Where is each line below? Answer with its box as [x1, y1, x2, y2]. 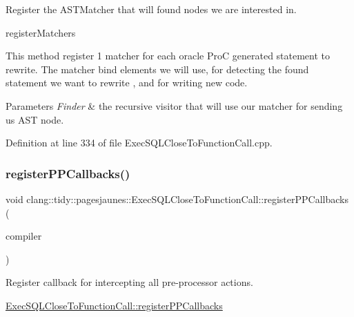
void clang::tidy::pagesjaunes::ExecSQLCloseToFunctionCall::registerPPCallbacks [6, 191, 348, 206]
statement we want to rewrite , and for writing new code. [6, 75, 248, 90]
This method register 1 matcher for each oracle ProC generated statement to [6, 48, 331, 63]
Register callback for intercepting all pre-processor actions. [6, 275, 253, 289]
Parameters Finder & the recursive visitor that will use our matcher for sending [6, 98, 343, 113]
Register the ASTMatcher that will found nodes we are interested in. [6, 2, 297, 16]
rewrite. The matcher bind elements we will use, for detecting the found [6, 61, 309, 76]
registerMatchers [6, 25, 76, 39]
